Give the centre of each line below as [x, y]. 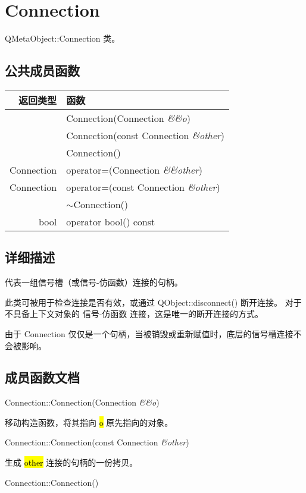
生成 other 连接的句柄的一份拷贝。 [71, 462]
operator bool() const [111, 221]
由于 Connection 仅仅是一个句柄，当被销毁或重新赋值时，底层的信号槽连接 [149, 333]
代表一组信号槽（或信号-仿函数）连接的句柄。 [94, 282]
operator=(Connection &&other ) [135, 169]
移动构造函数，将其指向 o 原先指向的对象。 [89, 422]
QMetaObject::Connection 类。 [63, 38]
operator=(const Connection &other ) [143, 187]
